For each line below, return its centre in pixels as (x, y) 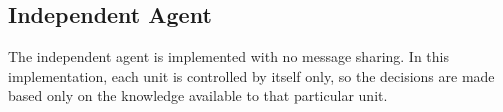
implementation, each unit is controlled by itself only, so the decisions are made (251, 75)
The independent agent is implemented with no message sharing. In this (229, 56)
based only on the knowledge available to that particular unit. (198, 95)
